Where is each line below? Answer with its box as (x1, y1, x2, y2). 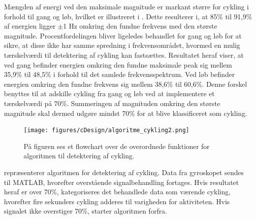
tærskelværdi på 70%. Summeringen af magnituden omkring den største (4, 98, 221, 108)
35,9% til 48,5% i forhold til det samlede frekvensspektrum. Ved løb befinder (4, 69, 235, 79)
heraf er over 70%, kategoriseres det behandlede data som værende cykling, (4, 186, 231, 197)
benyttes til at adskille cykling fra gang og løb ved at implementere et (4, 88, 215, 99)
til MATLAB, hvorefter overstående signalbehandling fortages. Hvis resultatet (4, 177, 239, 187)
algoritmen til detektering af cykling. (24, 150, 134, 161)
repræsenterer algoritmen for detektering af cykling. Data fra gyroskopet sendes (4, 167, 244, 177)
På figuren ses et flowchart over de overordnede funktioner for (24, 141, 210, 151)
